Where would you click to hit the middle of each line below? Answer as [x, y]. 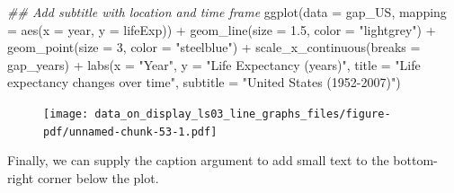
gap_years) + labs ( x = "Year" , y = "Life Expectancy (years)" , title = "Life [214, 64]
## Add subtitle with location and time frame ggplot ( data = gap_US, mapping [227, 12]
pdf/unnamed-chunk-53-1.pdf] [130, 132]
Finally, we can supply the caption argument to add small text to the [198, 160]
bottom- [415, 160]
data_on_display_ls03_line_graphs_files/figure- [243, 114]
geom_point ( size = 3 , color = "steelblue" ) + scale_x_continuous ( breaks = [214, 47]
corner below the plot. [98, 177]
